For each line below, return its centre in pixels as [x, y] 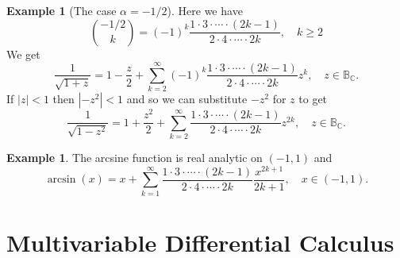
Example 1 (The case [62, 10]
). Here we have [205, 10]
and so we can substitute [187, 99]
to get [313, 99]
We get [23, 54]
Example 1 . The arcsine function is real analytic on [135, 158]
